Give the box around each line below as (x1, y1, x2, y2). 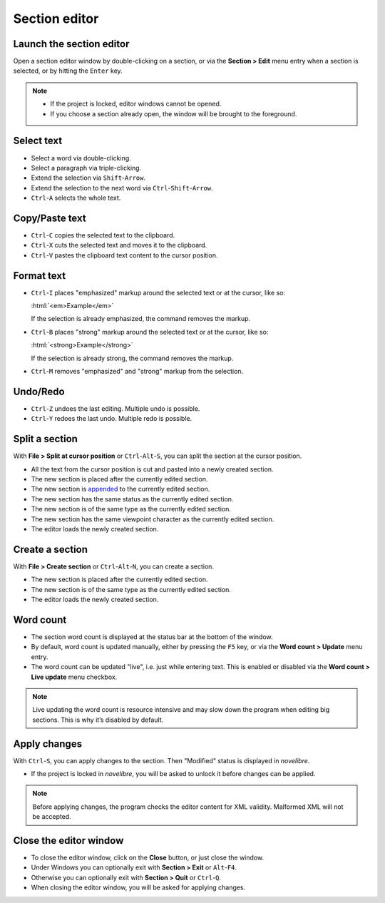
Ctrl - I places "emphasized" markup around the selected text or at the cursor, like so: (31, 288, 285, 297)
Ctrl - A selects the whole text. (31, 193, 121, 203)
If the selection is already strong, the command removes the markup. (31, 354, 234, 362)
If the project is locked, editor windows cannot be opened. (50, 100, 222, 108)
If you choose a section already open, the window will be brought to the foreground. (50, 109, 297, 118)
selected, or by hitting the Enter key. (13, 66, 123, 75)
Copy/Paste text (13, 212, 86, 224)
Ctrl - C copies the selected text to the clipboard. (31, 231, 175, 239)
